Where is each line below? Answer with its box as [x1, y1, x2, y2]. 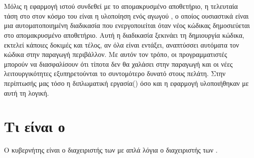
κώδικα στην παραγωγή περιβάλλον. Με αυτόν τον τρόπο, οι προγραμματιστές [4, 49, 227, 59]
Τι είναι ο [4, 116, 65, 136]
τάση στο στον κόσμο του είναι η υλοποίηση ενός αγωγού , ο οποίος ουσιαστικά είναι [4, 10, 249, 21]
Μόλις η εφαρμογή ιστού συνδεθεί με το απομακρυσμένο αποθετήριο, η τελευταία [4, 1, 238, 11]
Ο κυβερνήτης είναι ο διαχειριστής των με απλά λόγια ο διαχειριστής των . [4, 145, 218, 155]
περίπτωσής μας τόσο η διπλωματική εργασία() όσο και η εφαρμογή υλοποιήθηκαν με [4, 78, 249, 88]
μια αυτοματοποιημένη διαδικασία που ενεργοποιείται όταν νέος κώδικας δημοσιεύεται [4, 20, 250, 30]
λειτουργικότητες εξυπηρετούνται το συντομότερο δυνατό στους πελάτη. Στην [4, 68, 226, 79]
